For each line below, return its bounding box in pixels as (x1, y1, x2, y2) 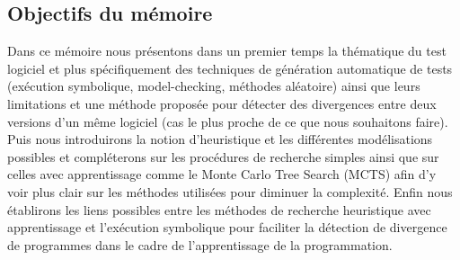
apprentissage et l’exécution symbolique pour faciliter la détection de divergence (7, 218, 447, 237)
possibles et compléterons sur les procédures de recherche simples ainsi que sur (7, 147, 439, 166)
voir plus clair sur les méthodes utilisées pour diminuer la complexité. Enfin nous (7, 182, 453, 201)
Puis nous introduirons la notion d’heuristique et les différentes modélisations (7, 130, 433, 148)
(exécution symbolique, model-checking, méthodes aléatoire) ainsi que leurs (7, 76, 420, 95)
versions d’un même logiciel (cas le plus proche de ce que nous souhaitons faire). (7, 112, 448, 130)
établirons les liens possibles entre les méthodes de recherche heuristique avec (7, 200, 431, 219)
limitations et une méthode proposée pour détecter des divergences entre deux (7, 94, 437, 112)
